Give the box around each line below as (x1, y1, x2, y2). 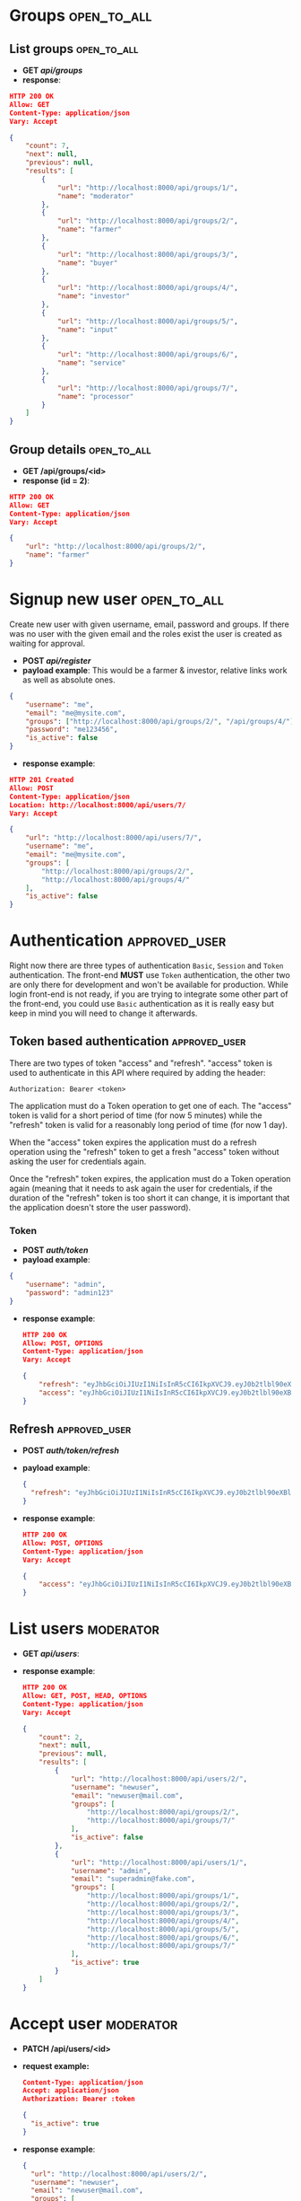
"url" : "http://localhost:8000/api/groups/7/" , (56, 383, 239, 392)
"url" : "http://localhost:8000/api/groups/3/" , (56, 250, 239, 259)
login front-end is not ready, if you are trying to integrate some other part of (9, 989, 288, 999)
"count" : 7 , (25, 141, 70, 151)
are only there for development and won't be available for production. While (9, 980, 289, 990)
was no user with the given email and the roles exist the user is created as (9, 628, 282, 638)
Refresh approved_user (9, 1422, 132, 1437)
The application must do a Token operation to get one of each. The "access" (9, 1100, 292, 1111)
